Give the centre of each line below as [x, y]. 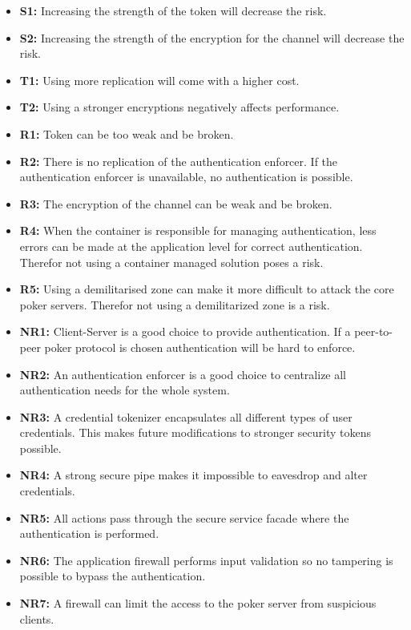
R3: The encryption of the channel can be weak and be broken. [176, 203]
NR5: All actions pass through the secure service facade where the [184, 517]
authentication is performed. [89, 533]
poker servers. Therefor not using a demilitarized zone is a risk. [175, 304]
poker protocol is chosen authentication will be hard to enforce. [200, 347]
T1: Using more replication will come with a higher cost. [159, 80]
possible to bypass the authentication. [113, 576]
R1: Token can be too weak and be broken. [127, 133]
